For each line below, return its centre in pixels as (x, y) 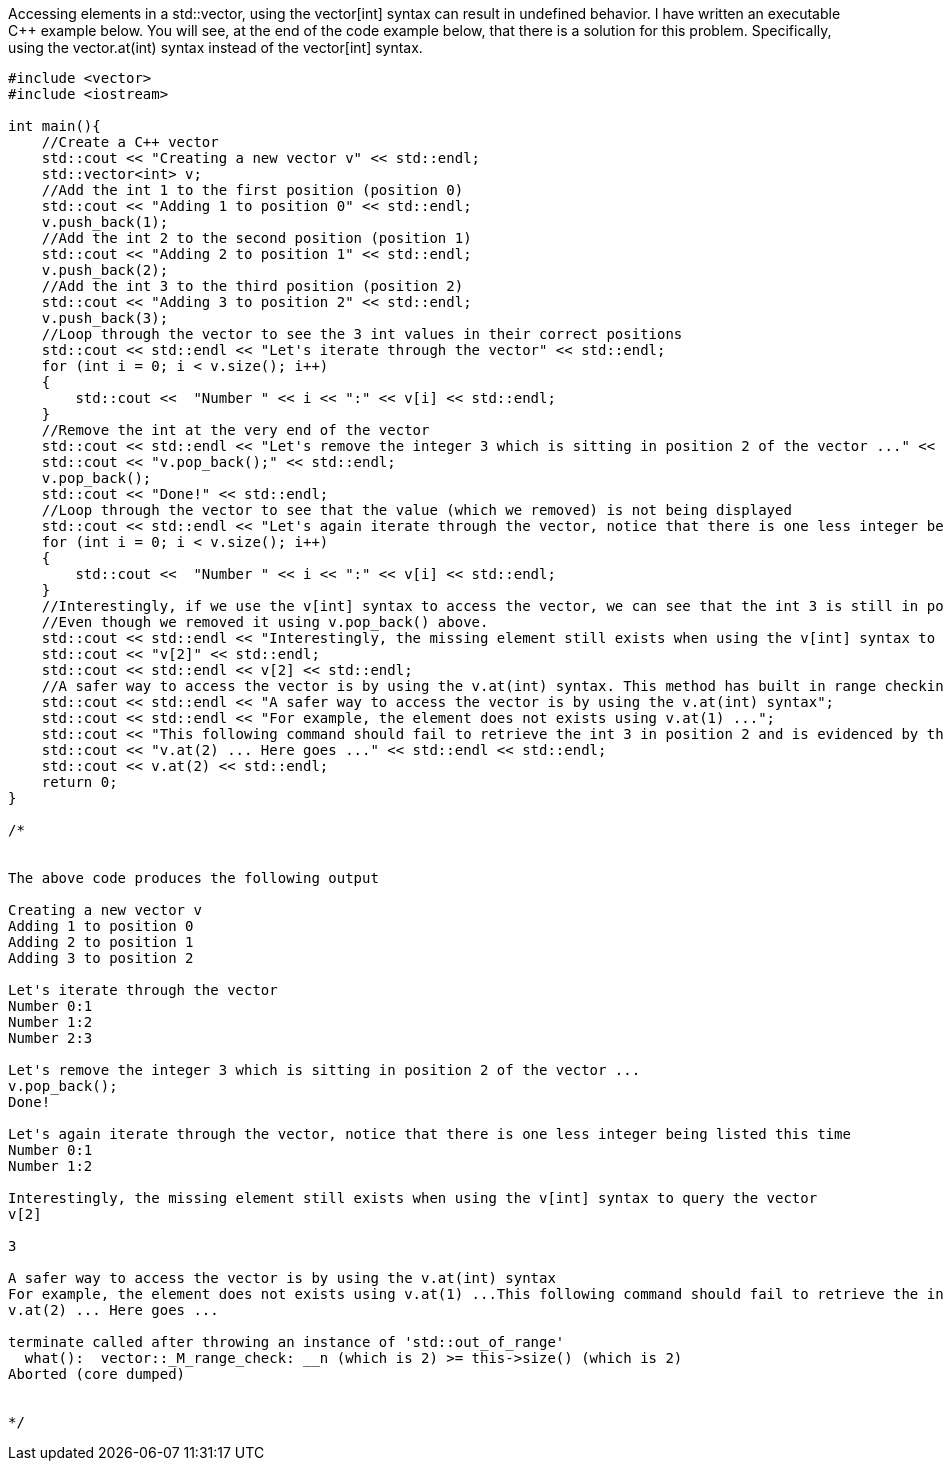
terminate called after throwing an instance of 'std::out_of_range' (286, 1342)
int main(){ (54, 126)
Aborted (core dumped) (97, 1374)
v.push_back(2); (105, 270)
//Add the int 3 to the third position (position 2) (252, 286)
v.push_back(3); (105, 318)
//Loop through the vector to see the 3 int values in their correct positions (362, 334)
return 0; (79, 782)
